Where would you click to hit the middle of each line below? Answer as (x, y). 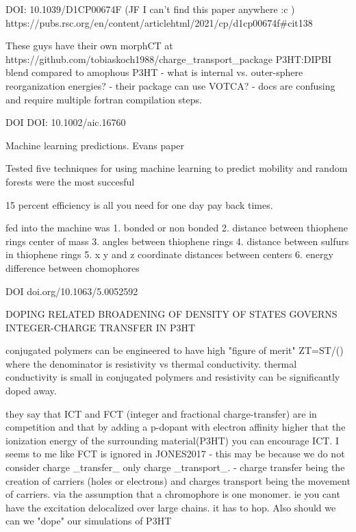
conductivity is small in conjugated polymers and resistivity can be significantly (173, 377)
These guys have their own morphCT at (89, 46)
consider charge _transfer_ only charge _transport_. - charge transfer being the (175, 467)
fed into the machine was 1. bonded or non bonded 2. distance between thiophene (177, 228)
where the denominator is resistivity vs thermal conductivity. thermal (151, 363)
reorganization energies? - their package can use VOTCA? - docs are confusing (170, 85)
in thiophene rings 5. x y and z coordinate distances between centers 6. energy (169, 254)
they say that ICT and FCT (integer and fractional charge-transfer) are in (161, 413)
